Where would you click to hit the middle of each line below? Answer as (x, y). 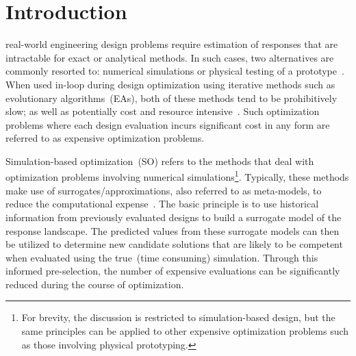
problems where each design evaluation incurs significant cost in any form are (168, 124)
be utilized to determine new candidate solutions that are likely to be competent (174, 244)
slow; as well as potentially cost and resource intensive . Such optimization (163, 111)
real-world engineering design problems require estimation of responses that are (172, 44)
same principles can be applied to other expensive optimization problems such (185, 331)
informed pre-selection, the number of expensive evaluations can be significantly (173, 271)
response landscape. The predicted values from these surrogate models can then (173, 230)
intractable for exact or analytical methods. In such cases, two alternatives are (170, 57)
